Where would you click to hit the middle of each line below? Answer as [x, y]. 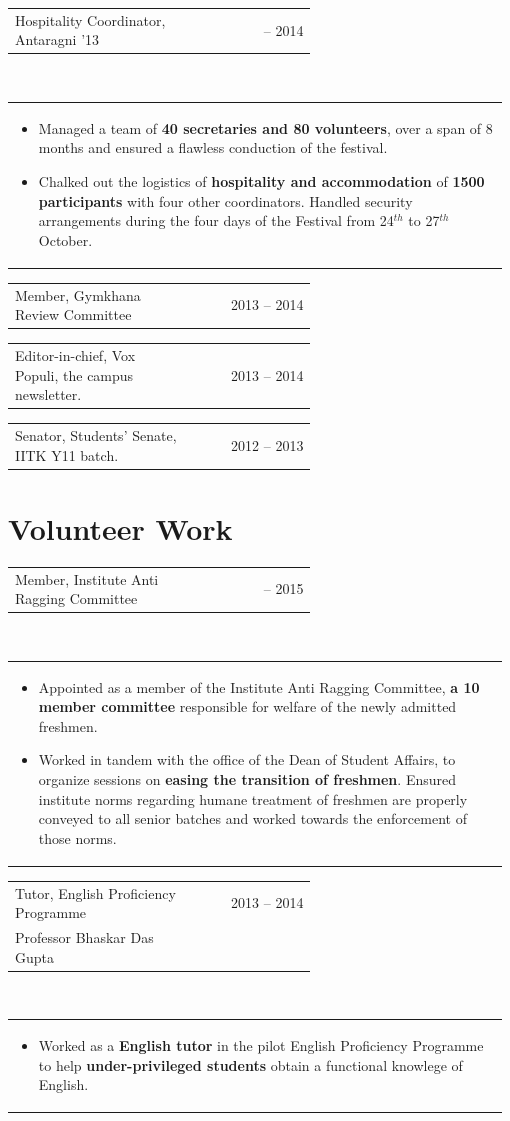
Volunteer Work [120, 527]
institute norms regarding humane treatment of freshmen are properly [253, 798]
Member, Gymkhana [78, 294]
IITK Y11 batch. [67, 454]
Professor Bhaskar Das [84, 937]
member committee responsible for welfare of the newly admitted [247, 706]
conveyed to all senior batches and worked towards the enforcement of [252, 818]
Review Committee [73, 314]
